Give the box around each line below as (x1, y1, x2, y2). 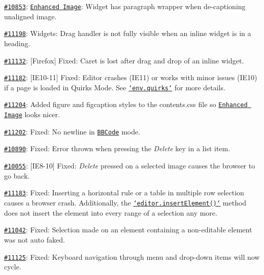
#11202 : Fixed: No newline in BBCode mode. (4, 126, 141, 136)
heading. (4, 38, 30, 48)
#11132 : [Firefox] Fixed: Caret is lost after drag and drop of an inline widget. (4, 55, 244, 65)
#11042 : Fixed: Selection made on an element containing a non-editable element (4, 224, 252, 235)
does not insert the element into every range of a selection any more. (4, 207, 217, 218)
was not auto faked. (4, 234, 65, 245)
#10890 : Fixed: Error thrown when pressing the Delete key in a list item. (4, 143, 230, 154)
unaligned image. (4, 11, 57, 21)
